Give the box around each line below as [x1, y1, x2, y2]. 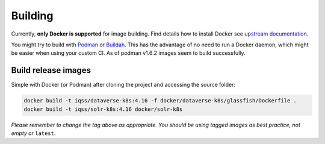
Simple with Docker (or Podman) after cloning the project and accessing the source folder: [11, 81, 236, 89]
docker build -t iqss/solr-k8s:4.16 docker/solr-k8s [23, 105, 183, 113]
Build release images [11, 65, 91, 75]
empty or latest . [11, 130, 56, 137]
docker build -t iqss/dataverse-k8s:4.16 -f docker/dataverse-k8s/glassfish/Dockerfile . [23, 97, 297, 104]
